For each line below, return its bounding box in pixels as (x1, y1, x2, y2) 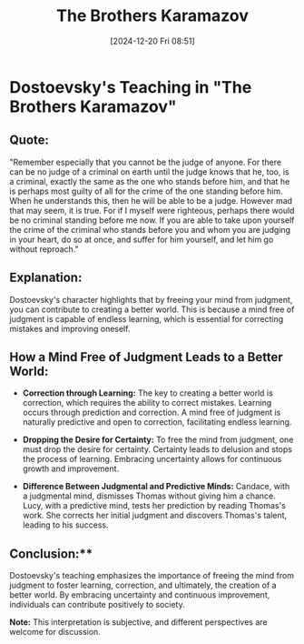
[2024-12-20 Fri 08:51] (110, 35, 195, 46)
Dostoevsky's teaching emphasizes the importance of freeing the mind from (9, 570, 295, 581)
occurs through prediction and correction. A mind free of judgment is (22, 407, 281, 418)
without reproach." (9, 243, 79, 255)
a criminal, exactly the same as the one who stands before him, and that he (9, 176, 290, 186)
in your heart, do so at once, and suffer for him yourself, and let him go (9, 234, 274, 245)
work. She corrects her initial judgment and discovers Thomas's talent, (22, 510, 288, 521)
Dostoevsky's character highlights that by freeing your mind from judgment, (9, 294, 293, 305)
